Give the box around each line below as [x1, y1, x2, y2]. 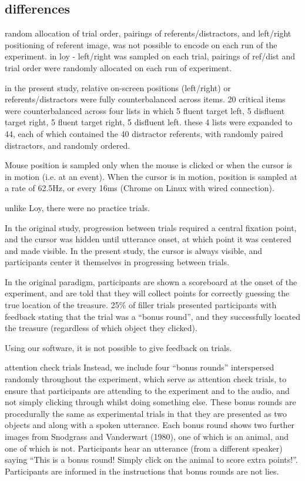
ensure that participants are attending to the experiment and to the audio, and [5, 384, 290, 396]
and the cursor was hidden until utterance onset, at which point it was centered [5, 233, 291, 245]
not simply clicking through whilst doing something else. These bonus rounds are [5, 396, 296, 408]
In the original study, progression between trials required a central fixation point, [5, 221, 297, 233]
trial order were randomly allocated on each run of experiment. [5, 61, 232, 74]
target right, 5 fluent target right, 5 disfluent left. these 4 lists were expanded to [5, 116, 293, 128]
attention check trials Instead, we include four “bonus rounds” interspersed [5, 361, 274, 373]
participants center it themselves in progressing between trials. [5, 256, 230, 268]
